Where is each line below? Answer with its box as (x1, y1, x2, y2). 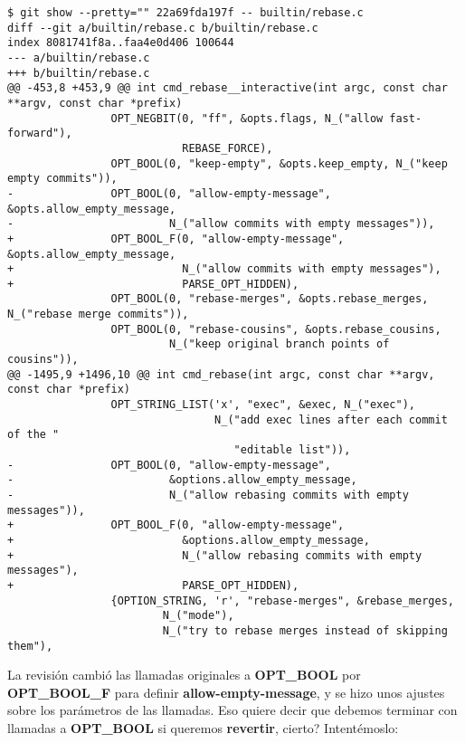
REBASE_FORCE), (182, 141, 273, 155)
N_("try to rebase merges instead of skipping (162, 624, 448, 637)
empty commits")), (7, 172, 118, 186)
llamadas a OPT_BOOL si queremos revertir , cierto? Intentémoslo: (7, 719, 399, 737)
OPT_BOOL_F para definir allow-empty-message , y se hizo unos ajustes (7, 682, 445, 701)
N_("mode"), (162, 609, 234, 623)
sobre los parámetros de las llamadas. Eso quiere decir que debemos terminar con (7, 700, 458, 719)
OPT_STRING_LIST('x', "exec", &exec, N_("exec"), (110, 398, 416, 412)
